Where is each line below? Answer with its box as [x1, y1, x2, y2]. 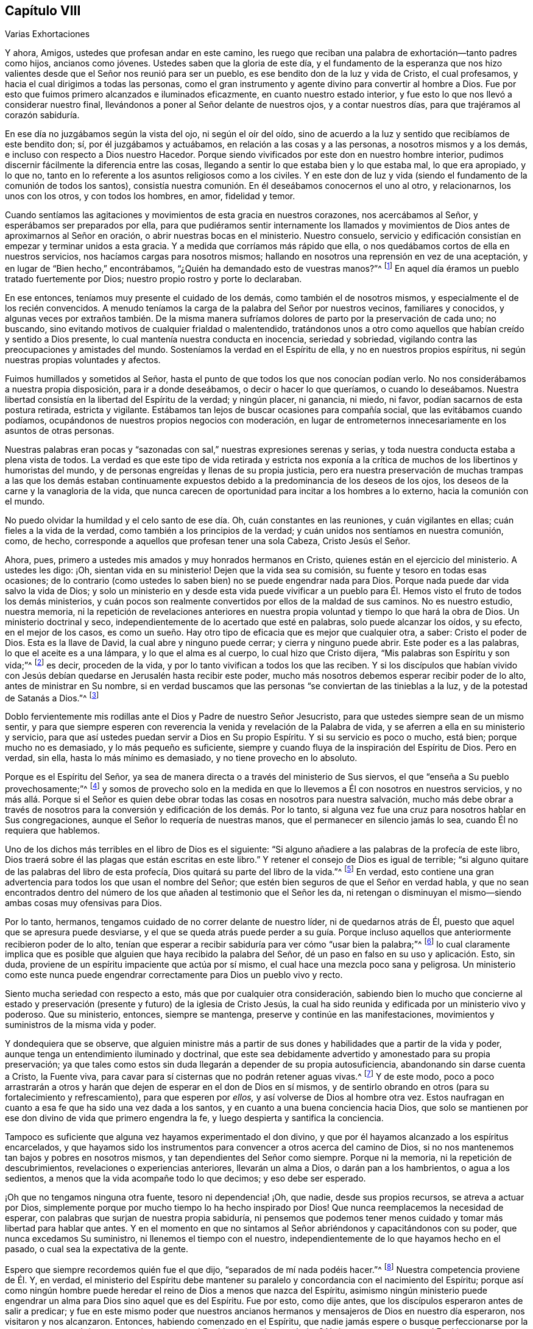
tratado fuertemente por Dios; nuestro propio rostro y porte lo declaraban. [5, 274, 302, 285]
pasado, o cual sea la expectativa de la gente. [5, 1244, 189, 1255]
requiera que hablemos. [5, 825, 100, 836]
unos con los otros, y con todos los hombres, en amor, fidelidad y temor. [5, 191, 295, 202]
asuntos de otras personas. [5, 425, 115, 436]
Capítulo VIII [5, 3, 81, 18]
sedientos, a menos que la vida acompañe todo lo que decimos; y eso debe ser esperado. [5, 1173, 366, 1184]
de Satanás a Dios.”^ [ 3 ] [5, 690, 99, 703]
